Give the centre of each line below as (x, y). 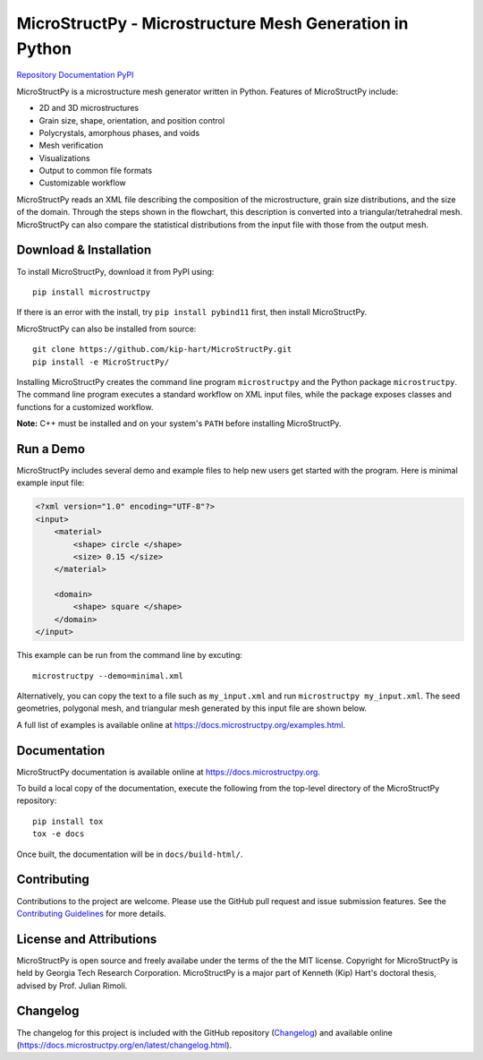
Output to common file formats (95, 171)
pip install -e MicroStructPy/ (101, 362)
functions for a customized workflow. (85, 406)
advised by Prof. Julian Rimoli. (72, 986)
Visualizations (64, 158)
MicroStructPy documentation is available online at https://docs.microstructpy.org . (169, 772)
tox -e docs (59, 834)
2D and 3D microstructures (89, 108)
